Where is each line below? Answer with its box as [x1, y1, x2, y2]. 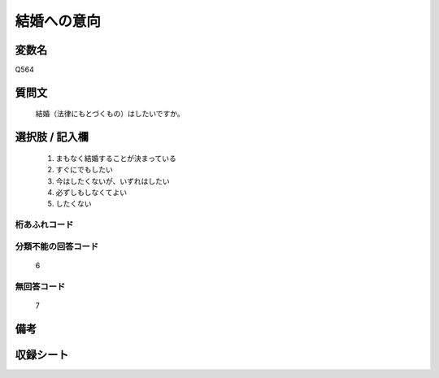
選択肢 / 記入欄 [15, 130, 89, 144]
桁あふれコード [15, 219, 74, 231]
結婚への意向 [15, 12, 102, 30]
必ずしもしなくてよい [55, 188, 128, 198]
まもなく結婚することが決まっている [55, 153, 176, 163]
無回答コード [15, 280, 66, 292]
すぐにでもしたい [55, 165, 113, 175]
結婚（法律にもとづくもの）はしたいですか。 [35, 109, 185, 119]
